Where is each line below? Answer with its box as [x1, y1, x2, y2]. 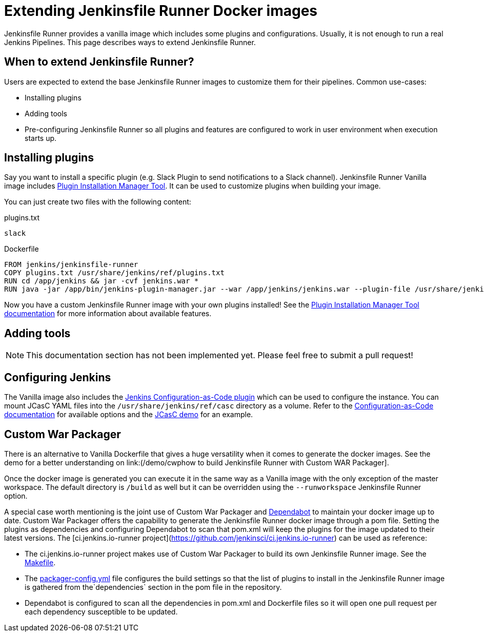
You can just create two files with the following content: [4, 197, 191, 207]
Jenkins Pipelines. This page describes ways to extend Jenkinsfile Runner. [4, 37, 256, 47]
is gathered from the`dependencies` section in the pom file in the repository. [25, 582, 282, 591]
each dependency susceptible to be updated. [25, 607, 178, 616]
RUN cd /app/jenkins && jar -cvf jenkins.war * [4, 277, 199, 285]
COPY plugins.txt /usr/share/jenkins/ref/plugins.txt [4, 269, 225, 277]
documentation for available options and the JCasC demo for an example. [4, 410, 253, 419]
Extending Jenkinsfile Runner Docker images [4, 2, 318, 19]
